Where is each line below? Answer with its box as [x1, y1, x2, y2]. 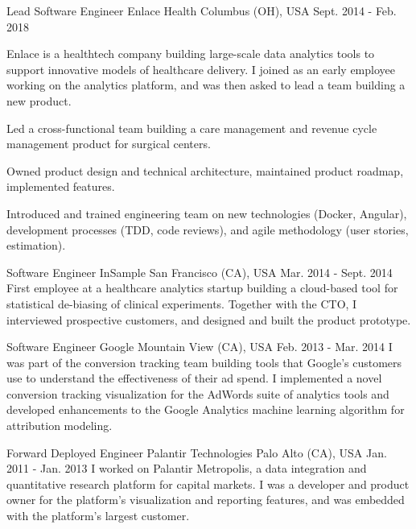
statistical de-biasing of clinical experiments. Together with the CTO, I [6, 295, 357, 312]
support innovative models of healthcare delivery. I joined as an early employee [6, 60, 395, 77]
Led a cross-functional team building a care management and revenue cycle [6, 119, 377, 136]
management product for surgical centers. [6, 135, 211, 152]
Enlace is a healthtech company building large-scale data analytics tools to [6, 45, 375, 62]
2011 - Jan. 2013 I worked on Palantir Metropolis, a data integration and [6, 460, 367, 477]
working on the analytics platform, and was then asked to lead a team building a [6, 76, 406, 93]
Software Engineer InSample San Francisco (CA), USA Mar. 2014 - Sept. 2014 [6, 263, 393, 280]
